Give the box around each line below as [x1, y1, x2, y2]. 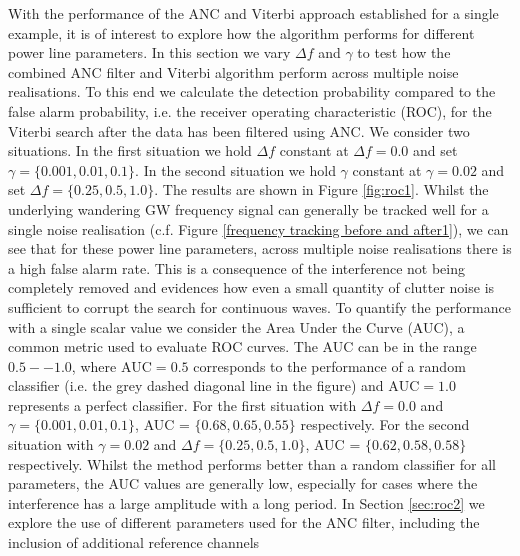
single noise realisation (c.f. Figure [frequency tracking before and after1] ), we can [8, 218, 509, 239]
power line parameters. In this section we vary [8, 42, 291, 63]
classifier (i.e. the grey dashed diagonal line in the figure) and [8, 375, 384, 396]
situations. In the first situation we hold [8, 140, 252, 161]
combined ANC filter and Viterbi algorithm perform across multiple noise [8, 61, 459, 82]
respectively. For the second [300, 414, 470, 435]
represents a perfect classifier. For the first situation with [8, 394, 357, 415]
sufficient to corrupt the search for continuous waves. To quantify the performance [8, 296, 511, 317]
